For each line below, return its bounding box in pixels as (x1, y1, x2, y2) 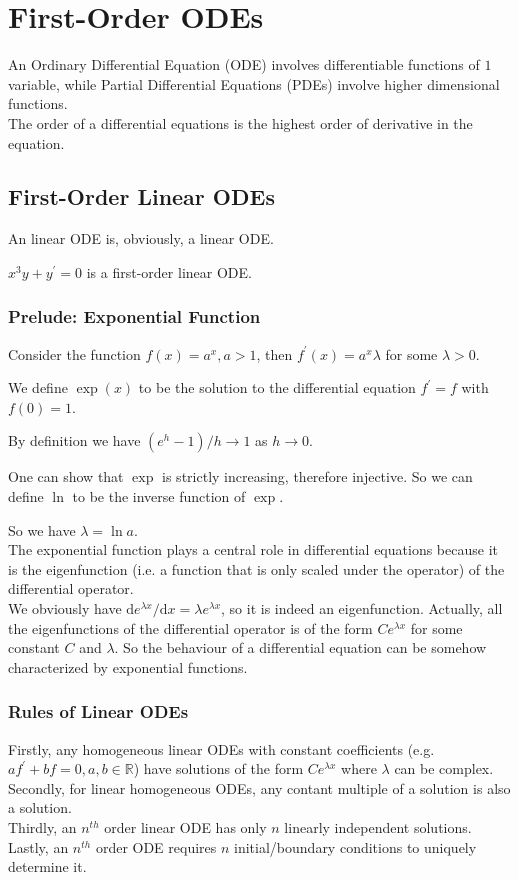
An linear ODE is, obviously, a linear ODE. (8, 228, 274, 249)
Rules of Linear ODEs (8, 699, 189, 724)
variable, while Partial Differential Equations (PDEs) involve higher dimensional (8, 73, 500, 94)
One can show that (8, 466, 124, 487)
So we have (8, 519, 76, 540)
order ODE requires (95, 836, 217, 857)
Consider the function (8, 343, 141, 364)
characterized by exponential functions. (8, 656, 248, 677)
